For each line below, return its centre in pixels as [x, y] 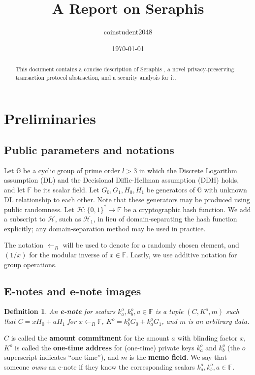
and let [15, 189]
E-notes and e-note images [73, 291]
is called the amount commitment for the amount [90, 338]
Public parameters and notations [89, 150]
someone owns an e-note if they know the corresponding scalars [99, 366]
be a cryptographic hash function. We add [187, 209]
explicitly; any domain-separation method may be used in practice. [105, 228]
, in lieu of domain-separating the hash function [165, 219]
